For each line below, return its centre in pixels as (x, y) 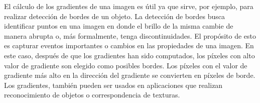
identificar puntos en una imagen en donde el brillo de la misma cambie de (119, 26)
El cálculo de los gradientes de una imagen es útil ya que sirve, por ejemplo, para (129, 6)
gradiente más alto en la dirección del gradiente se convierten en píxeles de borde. (130, 75)
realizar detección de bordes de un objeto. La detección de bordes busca (115, 16)
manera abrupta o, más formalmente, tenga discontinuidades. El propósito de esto (130, 35)
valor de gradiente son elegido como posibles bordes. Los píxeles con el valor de (126, 65)
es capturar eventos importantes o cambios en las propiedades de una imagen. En (129, 45)
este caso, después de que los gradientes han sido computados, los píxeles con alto (129, 55)
